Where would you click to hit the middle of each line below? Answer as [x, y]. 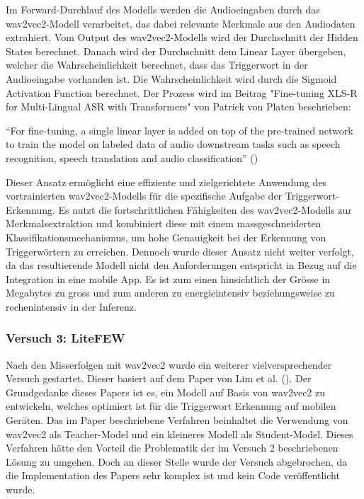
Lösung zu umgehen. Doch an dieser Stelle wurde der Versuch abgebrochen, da [177, 461]
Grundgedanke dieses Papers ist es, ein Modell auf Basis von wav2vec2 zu [166, 392]
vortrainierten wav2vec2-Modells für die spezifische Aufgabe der [144, 196]
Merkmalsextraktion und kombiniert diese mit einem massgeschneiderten [164, 223]
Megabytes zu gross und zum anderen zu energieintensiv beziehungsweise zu [170, 293]
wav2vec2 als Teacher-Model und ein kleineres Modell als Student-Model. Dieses [180, 434]
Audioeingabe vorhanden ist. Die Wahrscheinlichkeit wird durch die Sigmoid [171, 78]
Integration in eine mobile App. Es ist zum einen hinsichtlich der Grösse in [168, 279]
